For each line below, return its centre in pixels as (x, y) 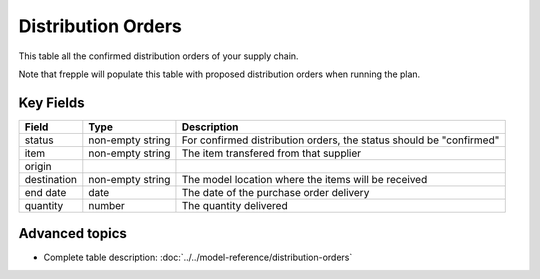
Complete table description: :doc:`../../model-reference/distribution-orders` (198, 257)
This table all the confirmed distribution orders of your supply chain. (158, 56)
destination (51, 179)
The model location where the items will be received (304, 179)
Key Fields (51, 102)
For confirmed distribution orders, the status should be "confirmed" (340, 140)
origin (38, 166)
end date (45, 192)
